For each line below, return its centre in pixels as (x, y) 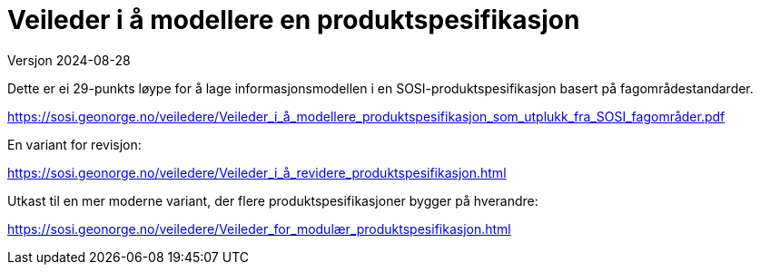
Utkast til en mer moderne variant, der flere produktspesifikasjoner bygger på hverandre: (273, 200)
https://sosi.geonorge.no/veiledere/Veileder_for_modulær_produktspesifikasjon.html (259, 228)
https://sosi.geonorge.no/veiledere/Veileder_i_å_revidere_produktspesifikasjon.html (257, 172)
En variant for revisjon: (74, 144)
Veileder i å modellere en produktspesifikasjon (294, 20)
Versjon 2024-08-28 (69, 60)
